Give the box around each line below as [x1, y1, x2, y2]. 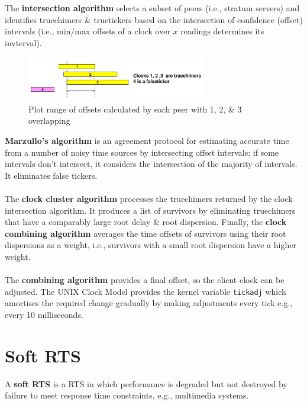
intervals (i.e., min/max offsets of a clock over [5, 25, 170, 37]
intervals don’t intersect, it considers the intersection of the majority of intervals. [5, 157, 298, 170]
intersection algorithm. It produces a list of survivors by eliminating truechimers [5, 204, 296, 216]
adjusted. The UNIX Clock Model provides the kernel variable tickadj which [5, 285, 286, 297]
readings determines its [180, 25, 264, 37]
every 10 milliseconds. [5, 308, 83, 321]
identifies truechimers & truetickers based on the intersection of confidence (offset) [5, 13, 303, 25]
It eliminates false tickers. [5, 169, 98, 181]
